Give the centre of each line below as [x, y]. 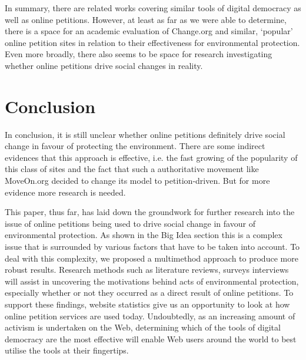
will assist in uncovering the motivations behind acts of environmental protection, [152, 281]
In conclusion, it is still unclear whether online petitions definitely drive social [145, 134]
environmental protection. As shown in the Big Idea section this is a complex [144, 235]
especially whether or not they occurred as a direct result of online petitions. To [149, 293]
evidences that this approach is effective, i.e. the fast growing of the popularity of [151, 157]
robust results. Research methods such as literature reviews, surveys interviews [147, 270]
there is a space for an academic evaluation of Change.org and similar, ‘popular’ [149, 31]
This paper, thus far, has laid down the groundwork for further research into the [150, 212]
